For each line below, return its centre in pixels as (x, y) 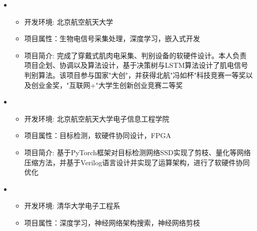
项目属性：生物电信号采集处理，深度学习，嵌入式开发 (112, 38)
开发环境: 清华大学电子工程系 (72, 206)
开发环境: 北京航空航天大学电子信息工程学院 (97, 118)
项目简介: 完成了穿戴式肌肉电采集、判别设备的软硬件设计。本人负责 (136, 55)
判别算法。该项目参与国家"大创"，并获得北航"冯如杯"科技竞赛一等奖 (135, 75)
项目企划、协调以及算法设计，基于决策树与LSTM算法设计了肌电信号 (136, 65)
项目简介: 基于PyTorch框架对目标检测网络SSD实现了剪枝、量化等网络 (138, 152)
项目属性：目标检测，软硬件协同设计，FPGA (98, 135)
